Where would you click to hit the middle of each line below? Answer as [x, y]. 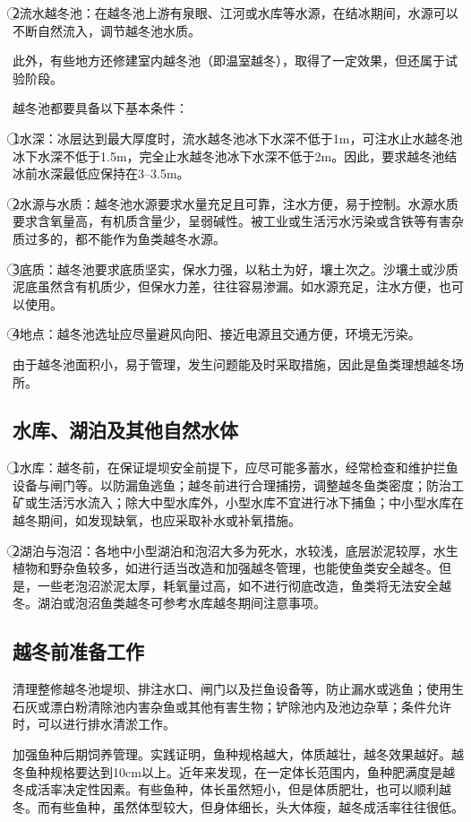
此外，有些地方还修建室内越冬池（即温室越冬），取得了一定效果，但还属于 [229, 61]
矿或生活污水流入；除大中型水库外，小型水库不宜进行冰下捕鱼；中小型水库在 [238, 502]
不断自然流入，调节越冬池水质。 [107, 30]
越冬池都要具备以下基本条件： [100, 108]
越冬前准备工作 [78, 651]
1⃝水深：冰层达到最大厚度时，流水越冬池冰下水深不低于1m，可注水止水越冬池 [238, 138]
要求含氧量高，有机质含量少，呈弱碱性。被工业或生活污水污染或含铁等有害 [232, 221]
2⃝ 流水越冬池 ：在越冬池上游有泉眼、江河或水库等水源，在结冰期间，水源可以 [235, 13]
